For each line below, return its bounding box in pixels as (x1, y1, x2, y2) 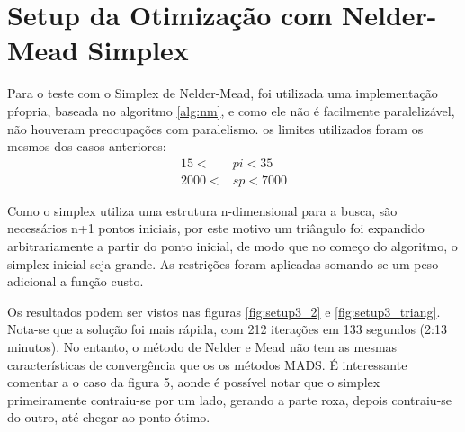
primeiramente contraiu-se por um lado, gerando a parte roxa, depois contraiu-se (7, 390, 452, 409)
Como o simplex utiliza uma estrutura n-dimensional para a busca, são (7, 201, 398, 220)
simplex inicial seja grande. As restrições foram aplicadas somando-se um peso (7, 254, 439, 273)
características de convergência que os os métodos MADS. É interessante (7, 355, 407, 373)
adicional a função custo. (7, 272, 144, 291)
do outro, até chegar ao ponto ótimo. (7, 408, 210, 427)
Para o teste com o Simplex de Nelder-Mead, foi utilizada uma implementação (7, 84, 438, 103)
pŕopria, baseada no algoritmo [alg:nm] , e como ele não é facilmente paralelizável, (7, 101, 455, 120)
